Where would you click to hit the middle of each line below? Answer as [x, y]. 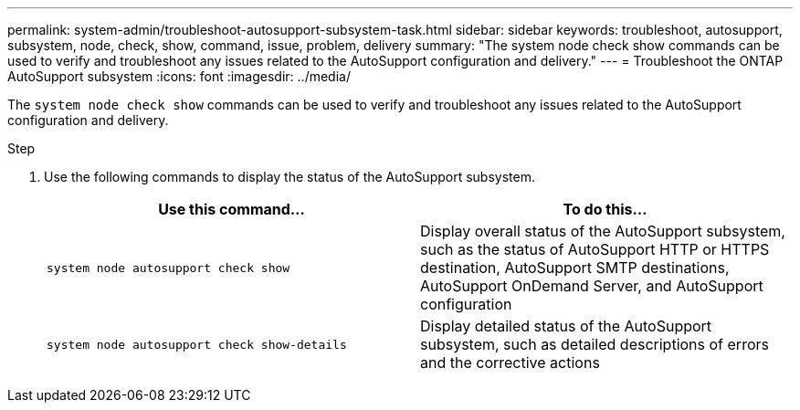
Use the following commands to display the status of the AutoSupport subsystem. [289, 177]
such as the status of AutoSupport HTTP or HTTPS [595, 249]
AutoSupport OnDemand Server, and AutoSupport [592, 286]
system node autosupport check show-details [197, 344]
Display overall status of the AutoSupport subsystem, [603, 231]
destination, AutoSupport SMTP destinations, [575, 268]
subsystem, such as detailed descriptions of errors [595, 344]
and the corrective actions [510, 363]
